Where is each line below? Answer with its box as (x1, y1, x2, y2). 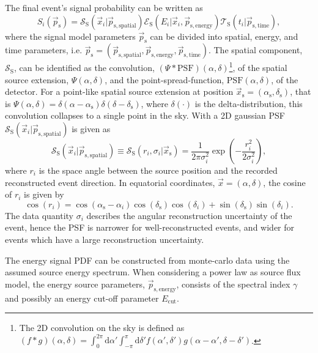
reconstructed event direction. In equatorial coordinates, (5, 176, 215, 188)
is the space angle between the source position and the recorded (39, 164, 278, 177)
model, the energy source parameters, (5, 277, 145, 290)
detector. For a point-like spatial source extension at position (5, 85, 234, 98)
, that (290, 85, 311, 98)
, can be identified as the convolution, (13, 61, 155, 74)
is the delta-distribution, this (194, 97, 303, 110)
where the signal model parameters (5, 29, 136, 42)
